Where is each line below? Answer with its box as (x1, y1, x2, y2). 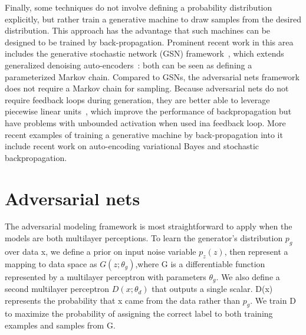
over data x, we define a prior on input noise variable (5, 245, 196, 257)
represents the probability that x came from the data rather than (5, 294, 241, 306)
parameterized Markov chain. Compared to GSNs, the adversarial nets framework (5, 70, 300, 83)
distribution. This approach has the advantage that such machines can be (5, 24, 271, 37)
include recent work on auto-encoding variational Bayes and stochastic (5, 140, 259, 152)
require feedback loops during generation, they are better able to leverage (5, 93, 270, 106)
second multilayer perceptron (5, 283, 110, 295)
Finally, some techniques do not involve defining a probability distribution (5, 1, 272, 13)
